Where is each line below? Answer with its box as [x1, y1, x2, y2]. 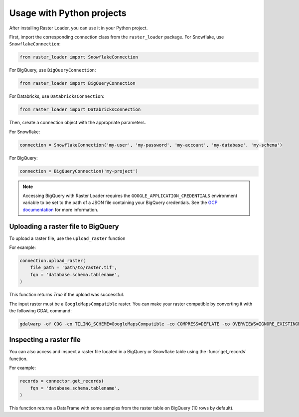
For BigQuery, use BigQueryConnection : [9, 67, 96, 73]
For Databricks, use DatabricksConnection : [9, 93, 105, 99]
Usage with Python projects [9, 7, 127, 18]
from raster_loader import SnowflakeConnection [19, 54, 138, 60]
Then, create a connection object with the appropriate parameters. [9, 120, 147, 126]
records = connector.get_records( [19, 378, 104, 384]
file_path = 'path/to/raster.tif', [30, 265, 117, 270]
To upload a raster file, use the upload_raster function [9, 235, 126, 241]
